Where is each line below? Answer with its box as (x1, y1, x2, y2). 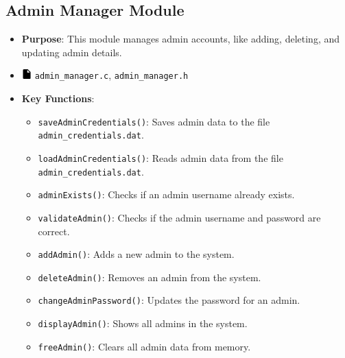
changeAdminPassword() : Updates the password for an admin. (38, 293, 300, 307)
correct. (38, 224, 70, 238)
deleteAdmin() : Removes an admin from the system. (38, 270, 261, 284)
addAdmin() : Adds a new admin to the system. (38, 247, 235, 261)
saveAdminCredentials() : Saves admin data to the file (38, 114, 270, 128)
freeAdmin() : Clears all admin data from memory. (38, 339, 251, 353)
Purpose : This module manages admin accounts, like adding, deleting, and (21, 32, 340, 46)
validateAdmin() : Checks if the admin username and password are (38, 210, 321, 224)
